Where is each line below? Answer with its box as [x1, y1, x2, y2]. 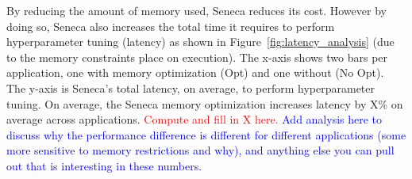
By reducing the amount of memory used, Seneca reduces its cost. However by [6, 2, 387, 18]
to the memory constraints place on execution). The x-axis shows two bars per [6, 48, 388, 65]
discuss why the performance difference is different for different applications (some [6, 126, 406, 143]
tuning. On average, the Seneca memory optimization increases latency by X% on [6, 95, 403, 112]
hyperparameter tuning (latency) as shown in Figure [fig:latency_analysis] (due [6, 33, 395, 50]
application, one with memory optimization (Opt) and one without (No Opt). [6, 64, 384, 81]
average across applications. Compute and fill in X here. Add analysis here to [6, 111, 383, 128]
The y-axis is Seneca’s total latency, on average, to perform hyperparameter [6, 79, 375, 96]
